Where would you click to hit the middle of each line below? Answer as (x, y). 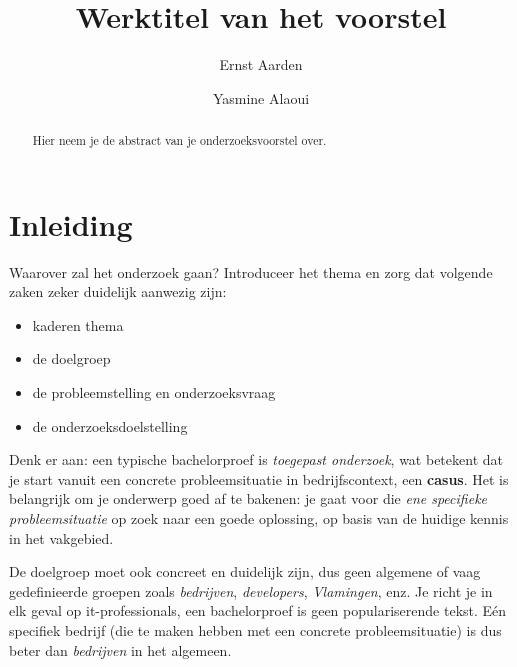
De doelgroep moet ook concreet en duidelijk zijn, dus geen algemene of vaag (245, 571)
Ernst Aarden (261, 64)
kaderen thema (78, 324)
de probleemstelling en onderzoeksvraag (154, 392)
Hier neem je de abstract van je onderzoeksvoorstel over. (179, 140)
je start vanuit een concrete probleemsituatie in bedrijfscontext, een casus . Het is (259, 478)
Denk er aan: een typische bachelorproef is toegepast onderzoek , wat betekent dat (256, 459)
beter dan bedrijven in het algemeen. (120, 649)
